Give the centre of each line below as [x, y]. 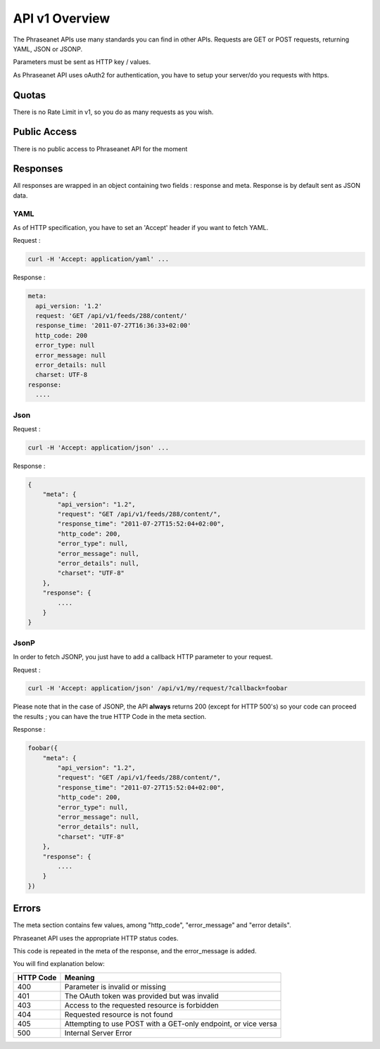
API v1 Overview [62, 18]
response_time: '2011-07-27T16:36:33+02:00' [113, 326]
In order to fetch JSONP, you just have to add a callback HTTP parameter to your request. [143, 657]
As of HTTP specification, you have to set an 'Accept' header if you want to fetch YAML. [141, 227]
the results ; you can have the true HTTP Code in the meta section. [110, 716]
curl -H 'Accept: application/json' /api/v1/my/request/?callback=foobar [158, 688]
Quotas [30, 95]
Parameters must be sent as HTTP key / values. [82, 62]
